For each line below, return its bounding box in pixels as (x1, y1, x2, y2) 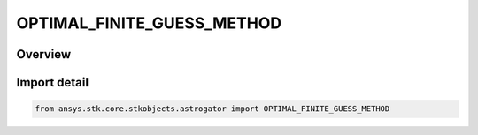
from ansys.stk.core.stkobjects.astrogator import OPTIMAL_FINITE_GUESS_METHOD (35, 104, 390, 114)
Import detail (16, 75, 89, 90)
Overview (16, 47, 72, 62)
